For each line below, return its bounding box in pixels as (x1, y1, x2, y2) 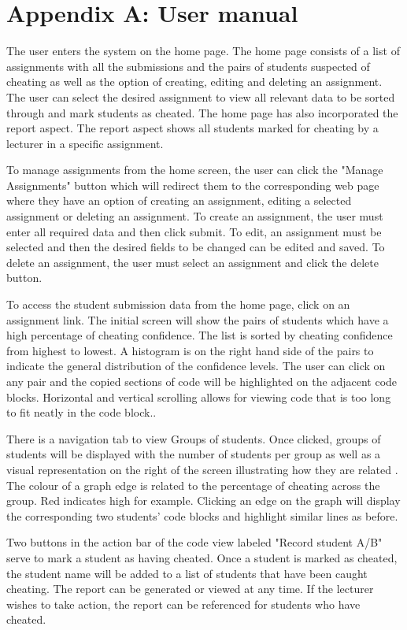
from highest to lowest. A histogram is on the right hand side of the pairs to (6, 342, 374, 358)
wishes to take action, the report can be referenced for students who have (6, 595, 361, 612)
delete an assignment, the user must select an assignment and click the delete (6, 254, 379, 270)
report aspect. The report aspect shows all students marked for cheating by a (6, 120, 379, 136)
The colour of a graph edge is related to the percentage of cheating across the (6, 476, 380, 493)
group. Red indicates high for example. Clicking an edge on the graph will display (6, 492, 401, 509)
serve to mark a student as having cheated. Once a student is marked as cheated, (6, 549, 398, 565)
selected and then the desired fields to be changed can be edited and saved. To (6, 239, 385, 255)
